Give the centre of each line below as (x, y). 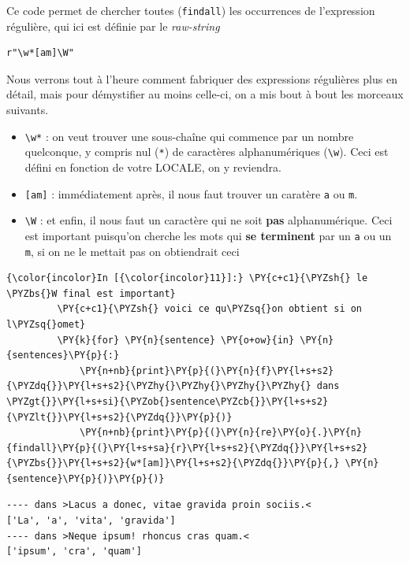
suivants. (28, 110)
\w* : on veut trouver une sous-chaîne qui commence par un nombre (189, 136)
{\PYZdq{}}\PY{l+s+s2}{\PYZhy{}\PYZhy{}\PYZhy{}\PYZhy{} (159, 386)
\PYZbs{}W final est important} (91, 293)
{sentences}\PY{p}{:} (63, 356)
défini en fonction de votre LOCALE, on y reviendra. (153, 167)
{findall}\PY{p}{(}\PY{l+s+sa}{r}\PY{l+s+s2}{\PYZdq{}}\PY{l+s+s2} (187, 448)
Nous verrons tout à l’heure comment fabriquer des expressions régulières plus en (202, 78)
